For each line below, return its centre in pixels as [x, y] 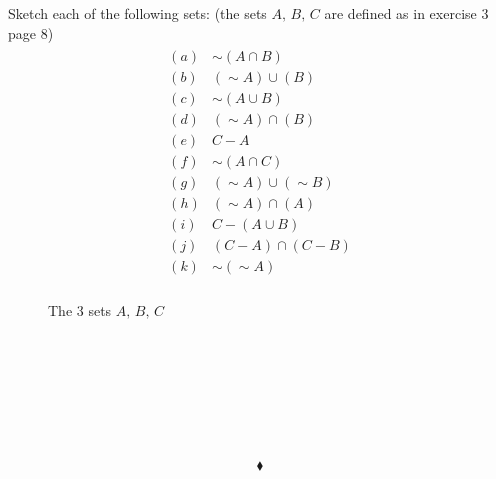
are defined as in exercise [400, 13]
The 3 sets [80, 309]
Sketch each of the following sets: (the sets [137, 13]
